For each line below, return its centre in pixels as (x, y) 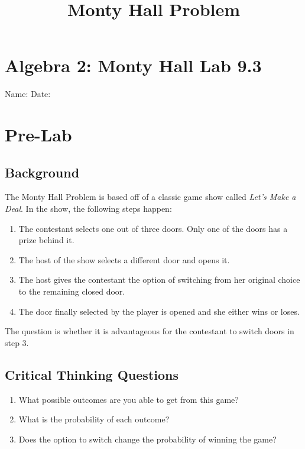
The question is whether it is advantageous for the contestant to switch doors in (150, 331)
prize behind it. (46, 240)
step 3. (17, 342)
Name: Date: (28, 94)
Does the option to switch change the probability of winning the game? (147, 439)
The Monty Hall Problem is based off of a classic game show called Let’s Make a (150, 197)
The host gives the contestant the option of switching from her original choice (159, 280)
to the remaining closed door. (72, 291)
